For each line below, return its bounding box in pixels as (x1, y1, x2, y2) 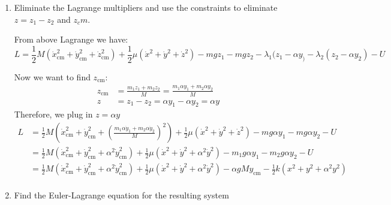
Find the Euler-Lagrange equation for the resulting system (14, 189, 229, 201)
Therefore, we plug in (14, 108, 93, 120)
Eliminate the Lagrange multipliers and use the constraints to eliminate (14, 1, 278, 13)
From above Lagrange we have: (14, 33, 128, 46)
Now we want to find (14, 70, 91, 83)
